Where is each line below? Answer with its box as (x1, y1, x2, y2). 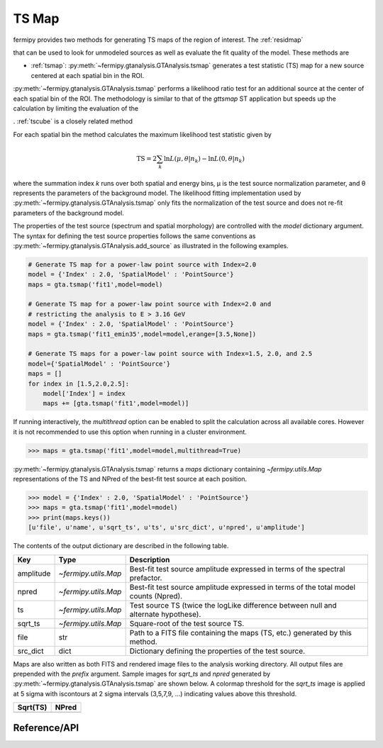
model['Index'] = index (43, 389, 126, 397)
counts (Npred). (129, 591, 183, 601)
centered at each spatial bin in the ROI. (30, 71, 145, 79)
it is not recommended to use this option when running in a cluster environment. (13, 428, 248, 436)
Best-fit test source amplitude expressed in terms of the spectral (129, 564, 345, 574)
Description (129, 554, 170, 564)
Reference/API (13, 722, 79, 734)
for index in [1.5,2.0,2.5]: (28, 379, 130, 388)
